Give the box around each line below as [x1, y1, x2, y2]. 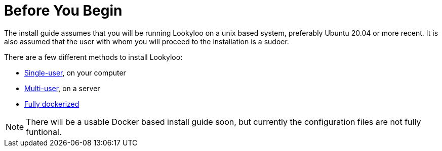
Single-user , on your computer [24, 68, 126, 77]
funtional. [26, 126, 62, 137]
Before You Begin [4, 2, 123, 19]
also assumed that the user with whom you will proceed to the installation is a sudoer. [4, 37, 289, 46]
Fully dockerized [24, 99, 79, 108]
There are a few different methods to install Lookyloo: [4, 52, 183, 61]
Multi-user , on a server [24, 84, 100, 93]
